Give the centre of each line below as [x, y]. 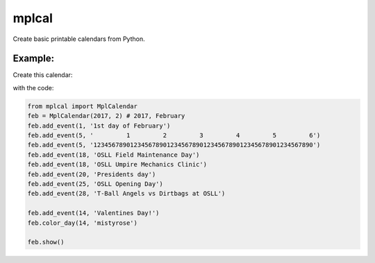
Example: [34, 59]
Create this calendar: [43, 75]
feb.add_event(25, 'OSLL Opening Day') [95, 184]
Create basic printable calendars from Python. [79, 39]
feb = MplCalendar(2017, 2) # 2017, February [106, 116]
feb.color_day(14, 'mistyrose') [83, 223]
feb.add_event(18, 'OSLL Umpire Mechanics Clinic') [117, 164]
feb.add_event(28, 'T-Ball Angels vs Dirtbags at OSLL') [126, 194]
